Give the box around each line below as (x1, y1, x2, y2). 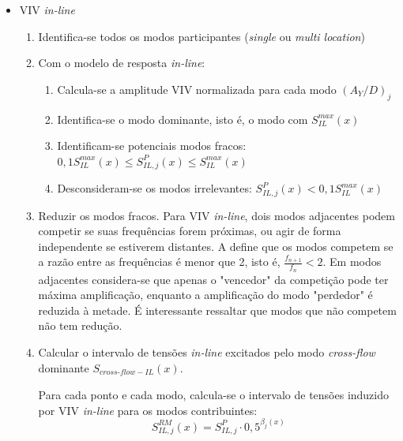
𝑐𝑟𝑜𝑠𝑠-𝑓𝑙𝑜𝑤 (100, 368, 136, 377)
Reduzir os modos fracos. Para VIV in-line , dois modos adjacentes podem (38, 207, 395, 223)
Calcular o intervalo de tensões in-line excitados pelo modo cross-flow (38, 344, 375, 361)
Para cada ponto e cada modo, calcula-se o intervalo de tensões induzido (38, 387, 390, 403)
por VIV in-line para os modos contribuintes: (38, 402, 258, 418)
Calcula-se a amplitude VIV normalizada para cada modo (57, 80, 337, 97)
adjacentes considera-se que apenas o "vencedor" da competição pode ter (38, 271, 389, 287)
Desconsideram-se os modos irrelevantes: (57, 180, 252, 196)
